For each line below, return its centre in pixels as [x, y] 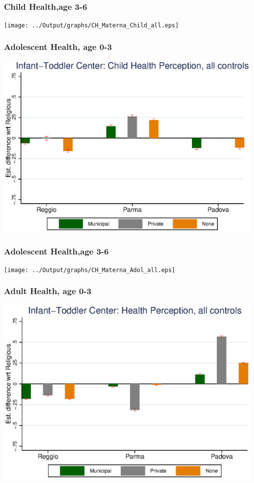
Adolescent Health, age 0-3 [58, 46]
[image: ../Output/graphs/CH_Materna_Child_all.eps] [91, 26]
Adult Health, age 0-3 [48, 291]
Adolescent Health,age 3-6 [56, 251]
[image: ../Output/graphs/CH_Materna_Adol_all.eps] [90, 270]
